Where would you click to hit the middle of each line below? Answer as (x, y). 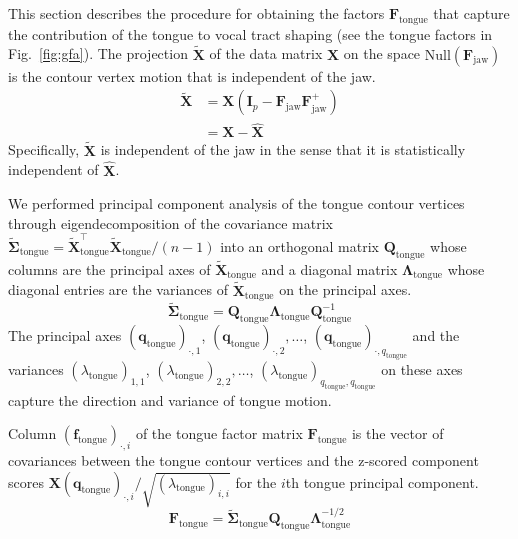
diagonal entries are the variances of (118, 289)
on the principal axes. (345, 289)
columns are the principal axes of (109, 269)
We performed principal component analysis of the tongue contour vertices (236, 203)
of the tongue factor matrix (219, 433)
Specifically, (44, 149)
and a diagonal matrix (329, 269)
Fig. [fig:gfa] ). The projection (98, 53)
